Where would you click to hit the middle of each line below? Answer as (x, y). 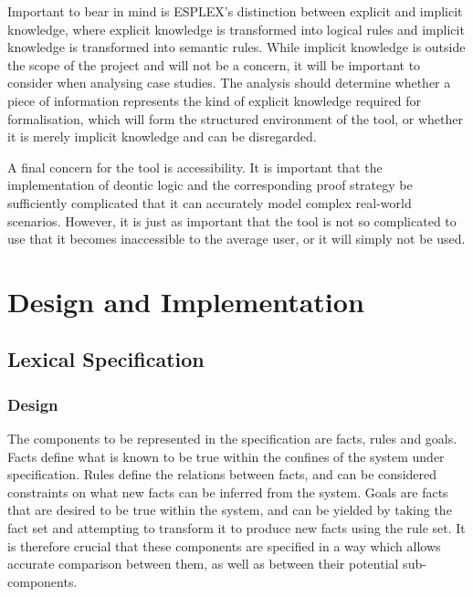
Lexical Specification (106, 359)
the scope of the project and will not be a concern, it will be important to (214, 64)
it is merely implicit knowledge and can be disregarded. (162, 136)
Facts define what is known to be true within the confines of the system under (226, 456)
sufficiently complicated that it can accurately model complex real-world (210, 202)
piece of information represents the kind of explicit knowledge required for (215, 100)
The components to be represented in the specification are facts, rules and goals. (232, 439)
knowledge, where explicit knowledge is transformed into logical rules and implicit (236, 29)
